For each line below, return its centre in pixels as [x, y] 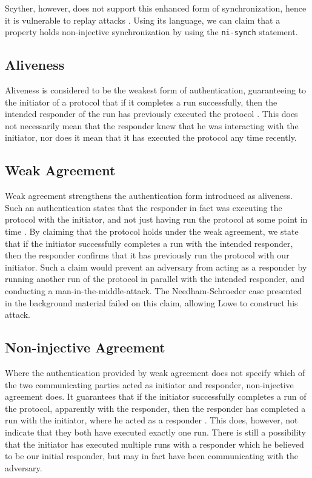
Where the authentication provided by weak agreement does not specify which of [155, 372]
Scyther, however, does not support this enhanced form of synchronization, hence [156, 8]
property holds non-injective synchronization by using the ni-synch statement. [151, 32]
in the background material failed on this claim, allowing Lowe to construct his [151, 302]
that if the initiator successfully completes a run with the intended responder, [149, 243]
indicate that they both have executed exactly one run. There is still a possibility [155, 432]
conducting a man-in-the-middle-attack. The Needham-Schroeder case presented [154, 290]
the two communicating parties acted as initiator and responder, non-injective [149, 384]
